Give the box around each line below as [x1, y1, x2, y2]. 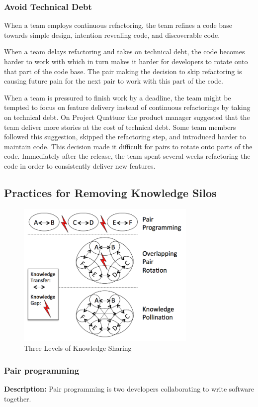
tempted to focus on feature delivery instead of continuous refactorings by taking [4, 102, 251, 112]
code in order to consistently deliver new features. [4, 160, 156, 171]
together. [4, 393, 31, 404]
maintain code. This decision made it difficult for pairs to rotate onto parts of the [4, 141, 253, 151]
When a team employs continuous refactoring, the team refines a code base [4, 20, 232, 30]
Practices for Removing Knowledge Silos [4, 185, 217, 200]
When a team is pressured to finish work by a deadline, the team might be [4, 92, 231, 102]
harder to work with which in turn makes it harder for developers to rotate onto [4, 56, 248, 66]
